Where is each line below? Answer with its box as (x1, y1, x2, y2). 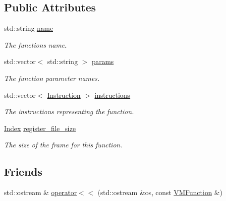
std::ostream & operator (4, 187, 77, 198)
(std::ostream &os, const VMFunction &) (97, 187, 223, 198)
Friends (4, 164, 43, 179)
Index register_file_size (4, 123, 76, 133)
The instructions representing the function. (4, 106, 134, 117)
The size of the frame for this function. (4, 139, 122, 150)
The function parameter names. (4, 72, 100, 83)
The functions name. (4, 39, 67, 50)
